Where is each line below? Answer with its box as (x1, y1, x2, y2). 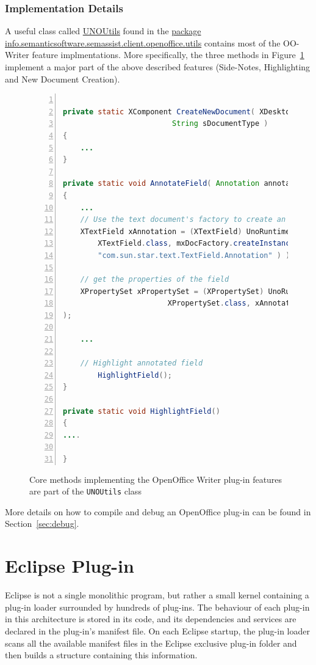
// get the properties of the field (80, 275, 229, 284)
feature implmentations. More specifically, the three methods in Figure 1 (32, 48, 304, 61)
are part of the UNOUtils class (29, 485, 142, 498)
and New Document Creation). (5, 72, 120, 85)
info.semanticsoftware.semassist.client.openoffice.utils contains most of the (5, 36, 281, 49)
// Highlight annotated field (80, 359, 203, 368)
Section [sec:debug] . (5, 517, 79, 530)
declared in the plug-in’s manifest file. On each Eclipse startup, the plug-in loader (5, 624, 310, 637)
